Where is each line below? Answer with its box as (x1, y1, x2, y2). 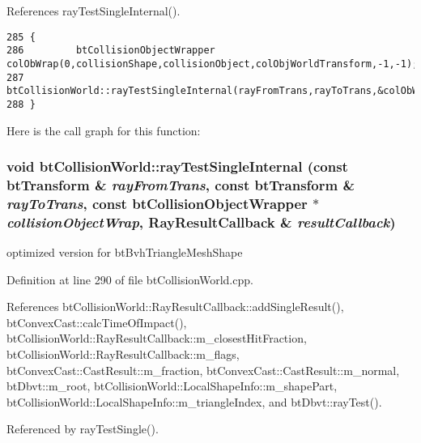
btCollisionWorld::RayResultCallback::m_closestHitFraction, (6, 330, 307, 347)
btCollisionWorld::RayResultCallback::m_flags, (6, 346, 240, 363)
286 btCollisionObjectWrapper (6, 45, 215, 57)
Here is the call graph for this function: (6, 121, 201, 138)
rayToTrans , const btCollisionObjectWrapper (6, 193, 308, 213)
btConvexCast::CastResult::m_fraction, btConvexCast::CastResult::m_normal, (6, 361, 400, 378)
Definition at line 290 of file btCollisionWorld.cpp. (6, 270, 253, 288)
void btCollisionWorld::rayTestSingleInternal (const (6, 156, 348, 177)
